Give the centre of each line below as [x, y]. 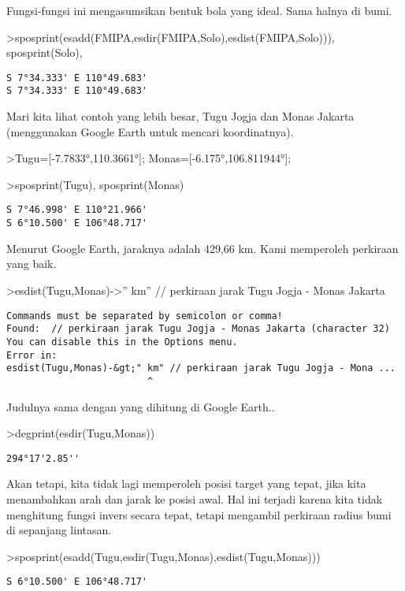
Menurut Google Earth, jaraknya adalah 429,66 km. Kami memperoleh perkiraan [202, 248]
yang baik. [32, 264]
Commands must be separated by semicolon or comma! [145, 316]
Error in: [32, 355]
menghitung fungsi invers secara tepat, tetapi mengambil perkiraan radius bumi [199, 514]
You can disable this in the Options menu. [122, 342]
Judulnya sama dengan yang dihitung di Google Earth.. [141, 406]
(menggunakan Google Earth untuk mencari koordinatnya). [150, 131]
